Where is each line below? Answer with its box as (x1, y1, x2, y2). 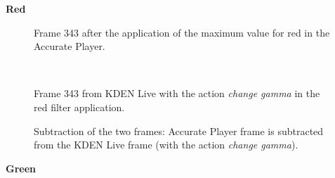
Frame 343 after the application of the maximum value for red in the (34, 25, 330, 39)
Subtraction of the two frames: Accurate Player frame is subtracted (34, 123, 324, 138)
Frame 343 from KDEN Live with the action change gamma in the (34, 86, 320, 101)
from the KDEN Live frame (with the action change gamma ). (34, 137, 298, 152)
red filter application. (34, 99, 125, 114)
